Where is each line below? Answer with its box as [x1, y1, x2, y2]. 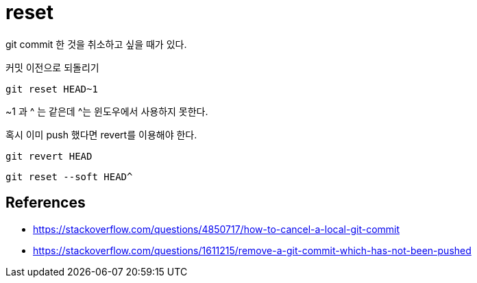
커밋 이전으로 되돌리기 [5, 61, 99, 73]
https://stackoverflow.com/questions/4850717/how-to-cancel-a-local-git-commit [33, 223, 400, 235]
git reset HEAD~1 [5, 83, 98, 95]
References [5, 194, 86, 212]
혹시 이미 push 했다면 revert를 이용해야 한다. [5, 128, 197, 140]
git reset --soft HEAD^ [5, 171, 133, 182]
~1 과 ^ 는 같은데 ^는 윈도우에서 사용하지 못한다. [5, 105, 208, 117]
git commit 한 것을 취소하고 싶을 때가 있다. [5, 38, 187, 50]
